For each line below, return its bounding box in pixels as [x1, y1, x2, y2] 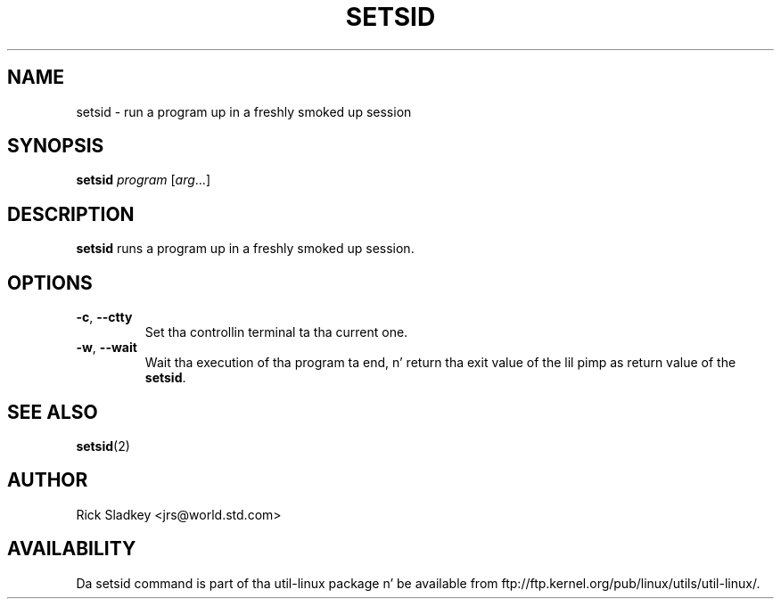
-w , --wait [76, 340, 137, 356]
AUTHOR [7, 469, 88, 492]
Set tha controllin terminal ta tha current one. [144, 324, 408, 340]
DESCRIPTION [7, 202, 135, 225]
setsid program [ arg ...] [76, 172, 211, 188]
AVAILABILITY [7, 537, 136, 561]
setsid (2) [76, 438, 130, 454]
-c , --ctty [76, 309, 133, 325]
